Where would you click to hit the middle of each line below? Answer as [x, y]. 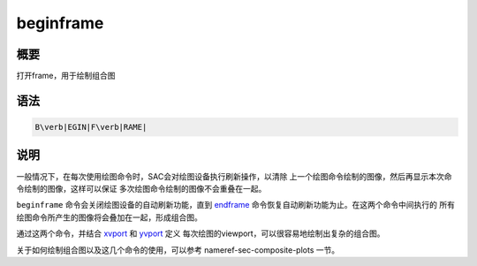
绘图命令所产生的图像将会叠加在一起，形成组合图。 [109, 217]
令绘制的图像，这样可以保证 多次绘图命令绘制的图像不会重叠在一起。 [141, 188]
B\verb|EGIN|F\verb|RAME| [91, 127]
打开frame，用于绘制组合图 [66, 76]
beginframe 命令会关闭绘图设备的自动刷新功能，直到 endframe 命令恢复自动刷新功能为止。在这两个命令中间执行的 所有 [235, 205]
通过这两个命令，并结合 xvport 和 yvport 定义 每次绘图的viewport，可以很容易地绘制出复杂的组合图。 [201, 233]
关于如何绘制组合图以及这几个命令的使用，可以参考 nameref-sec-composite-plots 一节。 [178, 250]
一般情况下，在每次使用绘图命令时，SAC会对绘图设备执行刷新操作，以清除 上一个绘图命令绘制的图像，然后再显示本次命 [234, 176]
